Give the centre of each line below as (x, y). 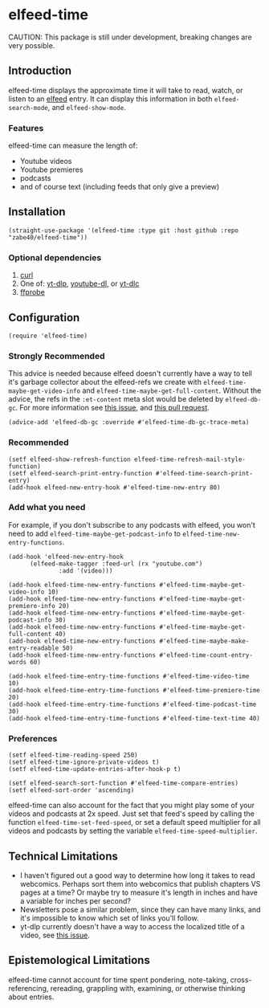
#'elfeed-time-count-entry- (206, 655)
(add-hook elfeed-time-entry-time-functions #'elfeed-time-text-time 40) (134, 718)
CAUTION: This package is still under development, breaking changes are (130, 37)
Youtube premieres (51, 169)
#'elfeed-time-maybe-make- (204, 641)
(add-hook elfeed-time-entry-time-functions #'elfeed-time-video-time (129, 676)
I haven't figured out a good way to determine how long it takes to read (137, 875)
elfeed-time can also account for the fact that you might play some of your (132, 806)
